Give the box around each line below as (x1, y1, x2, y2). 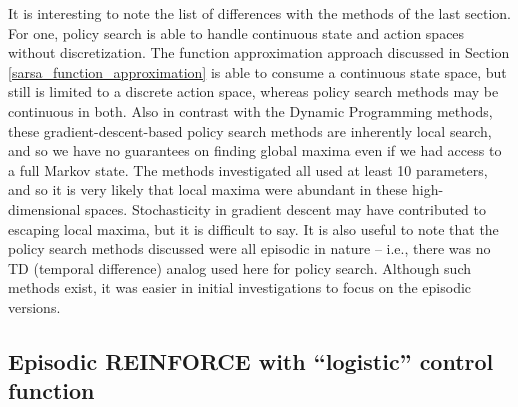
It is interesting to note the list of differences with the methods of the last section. (8, 3, 512, 23)
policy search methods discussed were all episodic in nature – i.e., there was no (8, 238, 491, 259)
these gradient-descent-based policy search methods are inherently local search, (8, 120, 492, 141)
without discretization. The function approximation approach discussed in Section (8, 42, 510, 63)
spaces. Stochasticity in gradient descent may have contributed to (85, 198, 487, 219)
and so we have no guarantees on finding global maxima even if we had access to (8, 140, 502, 161)
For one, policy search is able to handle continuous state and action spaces (8, 22, 465, 43)
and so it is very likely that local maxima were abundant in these (8, 179, 408, 200)
